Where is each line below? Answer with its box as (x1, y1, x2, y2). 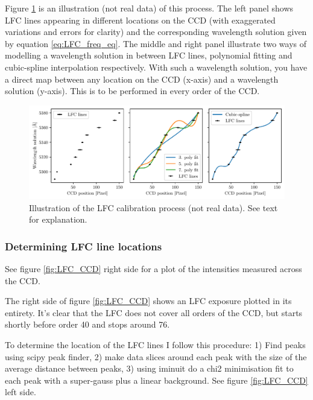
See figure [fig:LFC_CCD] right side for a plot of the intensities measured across (5, 262, 302, 275)
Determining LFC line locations (5, 238, 162, 253)
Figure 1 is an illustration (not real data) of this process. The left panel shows (5, 2, 294, 14)
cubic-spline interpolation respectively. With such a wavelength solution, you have (5, 60, 308, 73)
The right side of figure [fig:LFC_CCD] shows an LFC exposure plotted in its (5, 294, 292, 307)
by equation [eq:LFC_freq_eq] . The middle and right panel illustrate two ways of (5, 37, 307, 49)
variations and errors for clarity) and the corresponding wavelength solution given (5, 25, 307, 38)
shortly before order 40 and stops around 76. (5, 318, 170, 331)
